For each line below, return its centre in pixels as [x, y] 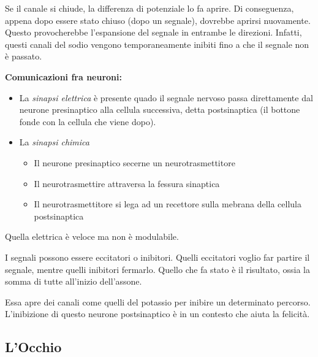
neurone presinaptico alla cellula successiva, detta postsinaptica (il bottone [160, 109]
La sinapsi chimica [54, 142]
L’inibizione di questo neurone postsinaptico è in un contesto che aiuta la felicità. [157, 314]
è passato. [24, 56]
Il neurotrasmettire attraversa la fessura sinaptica [127, 183]
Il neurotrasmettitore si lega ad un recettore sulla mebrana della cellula [168, 204]
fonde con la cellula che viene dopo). [88, 121]
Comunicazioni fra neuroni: [64, 76]
